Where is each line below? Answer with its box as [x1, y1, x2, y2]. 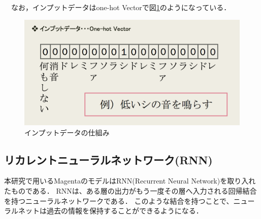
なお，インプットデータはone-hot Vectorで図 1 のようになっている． [11, 2, 231, 12]
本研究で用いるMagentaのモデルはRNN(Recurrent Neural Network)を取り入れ [4, 175, 256, 186]
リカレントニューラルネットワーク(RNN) [4, 152, 213, 167]
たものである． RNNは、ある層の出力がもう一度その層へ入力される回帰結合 [4, 186, 257, 196]
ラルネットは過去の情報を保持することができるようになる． [4, 205, 203, 216]
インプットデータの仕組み [24, 127, 110, 137]
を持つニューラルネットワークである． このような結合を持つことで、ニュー [4, 195, 255, 206]
